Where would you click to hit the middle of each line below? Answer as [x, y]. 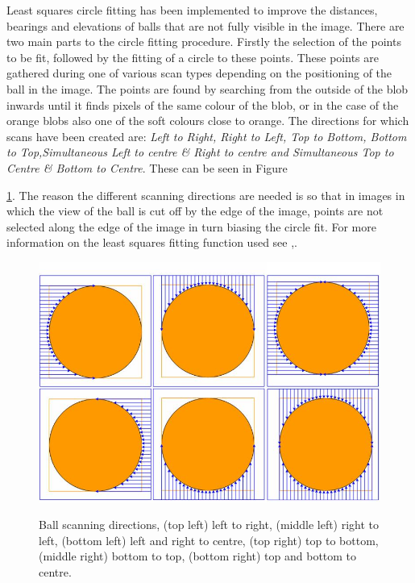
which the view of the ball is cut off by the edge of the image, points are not [195, 211]
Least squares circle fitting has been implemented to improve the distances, [192, 10]
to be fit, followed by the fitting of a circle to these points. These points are [193, 57]
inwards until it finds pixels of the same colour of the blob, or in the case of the [203, 104]
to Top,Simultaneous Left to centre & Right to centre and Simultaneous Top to [200, 152]
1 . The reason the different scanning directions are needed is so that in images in [206, 195]
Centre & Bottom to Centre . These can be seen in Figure [147, 167]
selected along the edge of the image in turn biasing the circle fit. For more [191, 226]
